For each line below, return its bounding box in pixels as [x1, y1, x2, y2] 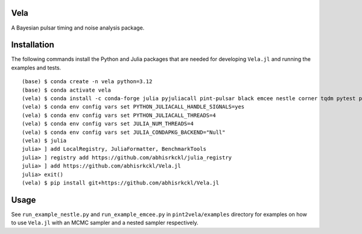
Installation [11, 40, 54, 50]
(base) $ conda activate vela [22, 86, 112, 93]
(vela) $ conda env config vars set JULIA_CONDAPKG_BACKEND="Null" [22, 128, 226, 136]
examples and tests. [11, 64, 62, 71]
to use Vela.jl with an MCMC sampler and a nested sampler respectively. [11, 219, 198, 226]
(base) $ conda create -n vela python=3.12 [22, 78, 153, 85]
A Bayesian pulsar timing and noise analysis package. [11, 24, 145, 31]
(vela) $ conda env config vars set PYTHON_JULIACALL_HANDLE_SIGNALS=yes [22, 103, 245, 110]
